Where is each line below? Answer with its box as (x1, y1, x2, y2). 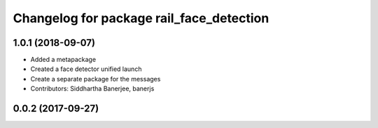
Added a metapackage (30, 56, 97, 64)
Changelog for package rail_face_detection (13, 10, 269, 26)
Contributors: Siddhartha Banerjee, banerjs (30, 84, 155, 93)
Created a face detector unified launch (30, 65, 142, 73)
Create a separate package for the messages (30, 74, 161, 83)
